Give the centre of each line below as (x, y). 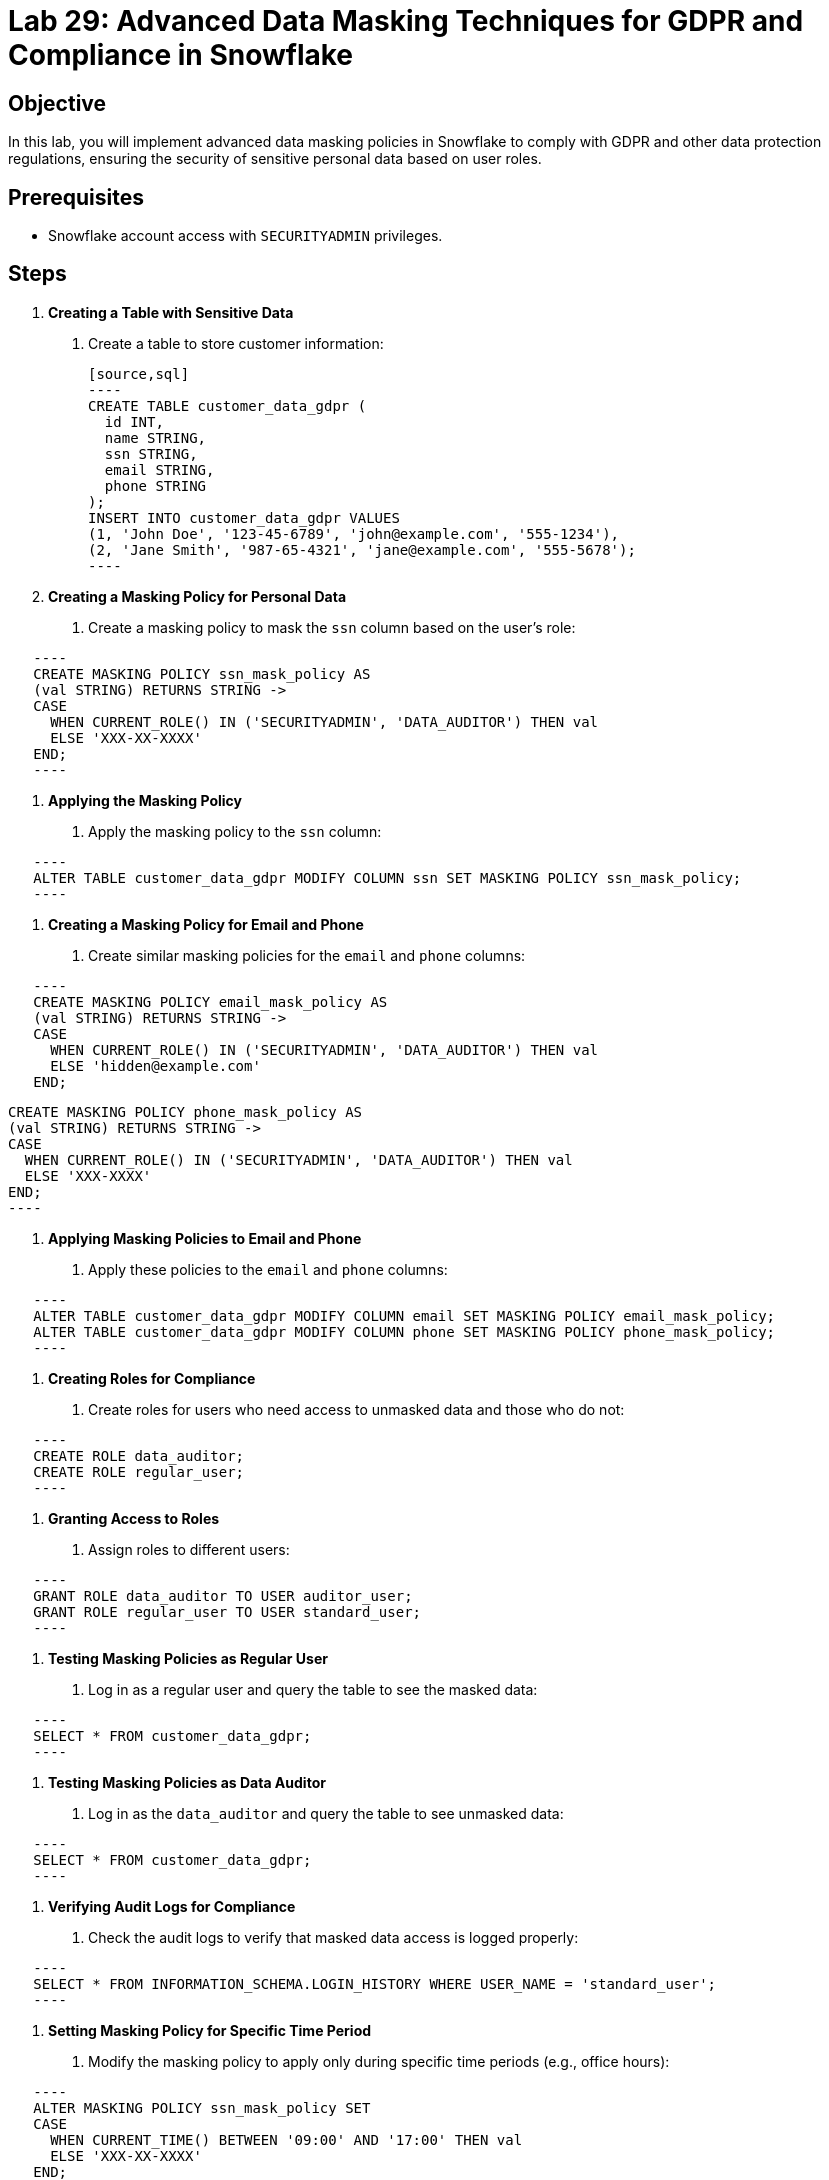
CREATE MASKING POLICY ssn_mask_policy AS (202, 673)
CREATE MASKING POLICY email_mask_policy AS (210, 1001)
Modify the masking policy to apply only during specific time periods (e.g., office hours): (379, 2061)
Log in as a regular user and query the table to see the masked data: (313, 1689)
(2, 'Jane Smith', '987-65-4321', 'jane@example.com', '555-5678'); (362, 549)
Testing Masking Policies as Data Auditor (187, 1782)
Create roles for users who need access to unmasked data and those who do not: (356, 1409)
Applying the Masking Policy (145, 800)
